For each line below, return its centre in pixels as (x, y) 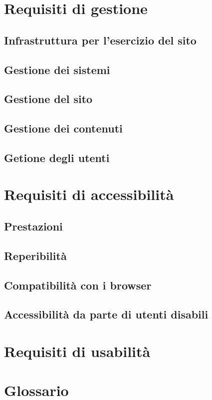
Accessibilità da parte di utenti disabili (106, 314)
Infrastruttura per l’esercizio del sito (100, 40)
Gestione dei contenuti (63, 128)
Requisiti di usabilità (77, 351)
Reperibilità (35, 255)
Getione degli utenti (57, 157)
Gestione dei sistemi (57, 69)
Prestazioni (33, 226)
